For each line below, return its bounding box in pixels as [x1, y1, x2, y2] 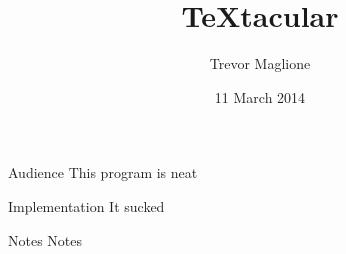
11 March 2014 [214, 86, 306, 107]
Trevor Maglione [209, 53, 311, 74]
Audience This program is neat [8, 162, 198, 183]
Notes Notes [8, 229, 83, 250]
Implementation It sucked [8, 195, 165, 216]
